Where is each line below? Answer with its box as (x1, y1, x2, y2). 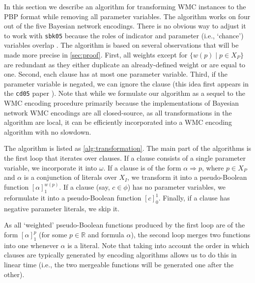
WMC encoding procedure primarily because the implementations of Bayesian (4, 98, 239, 108)
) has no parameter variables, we (127, 182, 226, 192)
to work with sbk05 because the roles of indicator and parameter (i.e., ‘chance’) (4, 30, 244, 40)
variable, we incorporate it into (4, 162, 97, 172)
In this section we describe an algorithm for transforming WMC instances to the (4, 1, 246, 11)
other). (4, 269, 25, 279)
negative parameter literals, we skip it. (4, 203, 120, 213)
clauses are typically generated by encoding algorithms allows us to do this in (4, 250, 237, 260)
